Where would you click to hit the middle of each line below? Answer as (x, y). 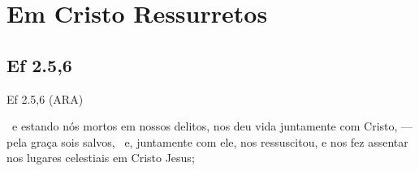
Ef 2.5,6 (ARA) (45, 98)
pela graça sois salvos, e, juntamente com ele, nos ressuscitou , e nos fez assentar (207, 141)
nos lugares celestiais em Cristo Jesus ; (101, 158)
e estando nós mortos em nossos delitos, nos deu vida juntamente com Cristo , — (212, 126)
